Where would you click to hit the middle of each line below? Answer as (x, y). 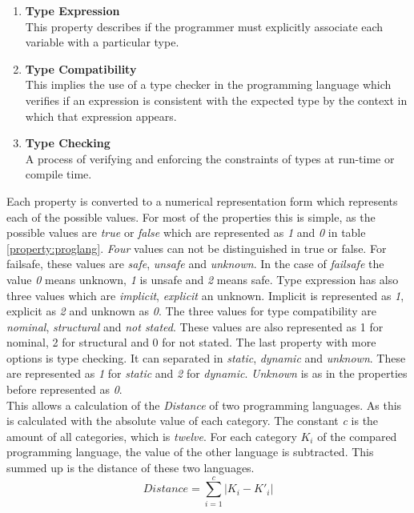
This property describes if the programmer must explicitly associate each (204, 26)
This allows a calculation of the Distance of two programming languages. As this (204, 405)
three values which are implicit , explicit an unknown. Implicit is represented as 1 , (205, 295)
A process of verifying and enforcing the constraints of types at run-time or (210, 158)
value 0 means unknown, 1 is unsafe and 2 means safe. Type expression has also (203, 279)
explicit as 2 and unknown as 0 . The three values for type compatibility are (191, 311)
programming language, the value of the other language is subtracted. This (190, 452)
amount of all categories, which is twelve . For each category (152, 436)
